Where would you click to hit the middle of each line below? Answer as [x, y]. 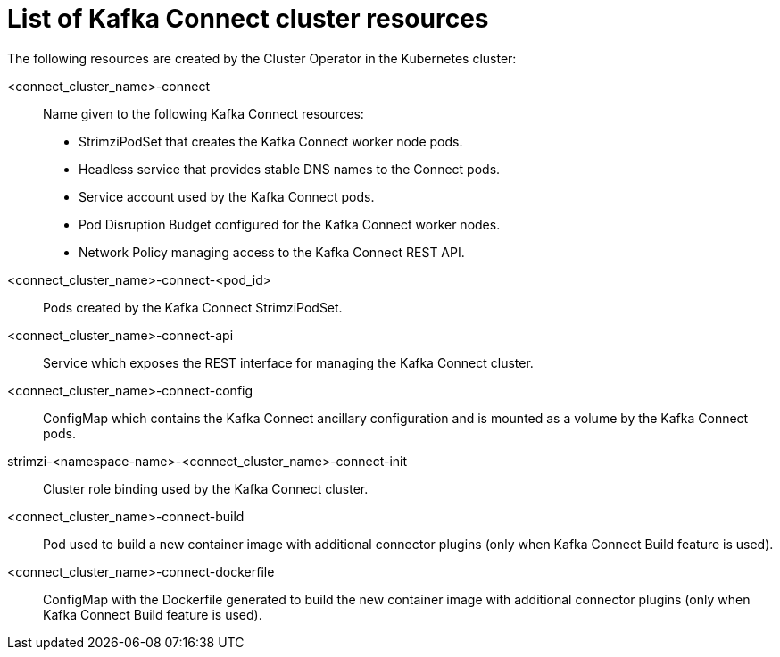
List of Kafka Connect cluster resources [248, 19]
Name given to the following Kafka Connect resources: [203, 113]
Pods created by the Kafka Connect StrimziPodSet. [193, 307]
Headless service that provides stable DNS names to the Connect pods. [290, 169]
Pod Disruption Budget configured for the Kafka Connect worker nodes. [290, 224]
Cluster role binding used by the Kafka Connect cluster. [206, 488]
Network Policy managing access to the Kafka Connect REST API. [272, 252]
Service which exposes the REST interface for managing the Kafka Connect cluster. [288, 362]
